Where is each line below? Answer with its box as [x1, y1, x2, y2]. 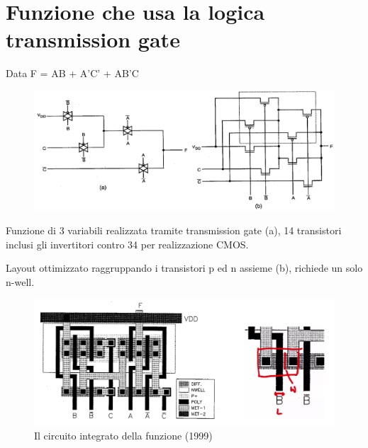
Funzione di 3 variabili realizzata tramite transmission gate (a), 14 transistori [6, 223, 342, 238]
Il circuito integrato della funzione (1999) [34, 427, 213, 442]
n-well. [6, 275, 35, 289]
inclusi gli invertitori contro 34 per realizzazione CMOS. [6, 236, 249, 251]
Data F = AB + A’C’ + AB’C [6, 66, 139, 81]
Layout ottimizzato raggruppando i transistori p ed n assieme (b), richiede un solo [6, 260, 363, 275]
